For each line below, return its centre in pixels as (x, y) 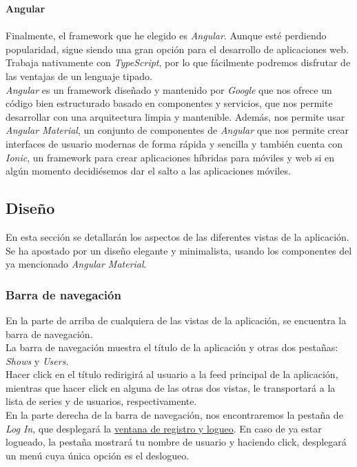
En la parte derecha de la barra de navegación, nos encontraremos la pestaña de (174, 415)
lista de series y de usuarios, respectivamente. (101, 401)
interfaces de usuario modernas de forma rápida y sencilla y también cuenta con (174, 143)
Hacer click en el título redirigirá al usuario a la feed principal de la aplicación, (172, 374)
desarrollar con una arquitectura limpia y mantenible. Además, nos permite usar (175, 116)
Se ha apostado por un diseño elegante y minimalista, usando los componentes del (179, 250)
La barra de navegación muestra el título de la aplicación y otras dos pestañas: (172, 347)
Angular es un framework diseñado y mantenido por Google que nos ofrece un (169, 89)
